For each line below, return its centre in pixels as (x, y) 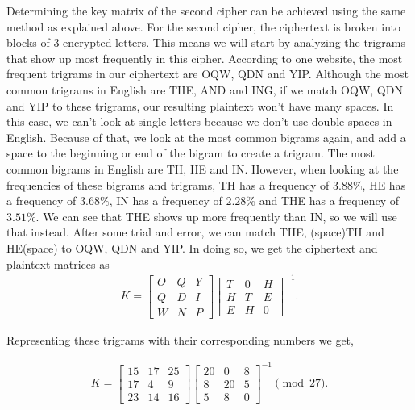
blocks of (28, 42)
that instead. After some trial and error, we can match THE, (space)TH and (195, 232)
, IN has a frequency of (166, 201)
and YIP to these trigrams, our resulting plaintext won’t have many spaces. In (200, 105)
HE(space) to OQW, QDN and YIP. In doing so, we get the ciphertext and (192, 247)
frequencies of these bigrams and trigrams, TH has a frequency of (168, 184)
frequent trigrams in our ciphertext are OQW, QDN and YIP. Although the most (207, 74)
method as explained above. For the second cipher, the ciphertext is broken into (204, 26)
